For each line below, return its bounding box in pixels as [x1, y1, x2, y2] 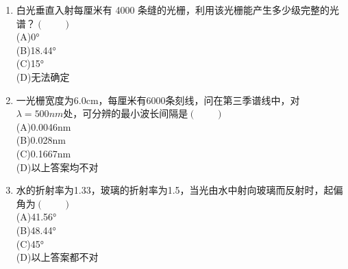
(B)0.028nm [16, 133, 66, 147]
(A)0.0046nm [16, 119, 71, 133]
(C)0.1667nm [16, 146, 71, 160]
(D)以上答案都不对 [16, 250, 99, 264]
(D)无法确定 [16, 69, 70, 84]
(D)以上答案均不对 [16, 159, 99, 174]
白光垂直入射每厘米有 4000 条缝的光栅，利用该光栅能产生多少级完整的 [16, 3, 330, 16]
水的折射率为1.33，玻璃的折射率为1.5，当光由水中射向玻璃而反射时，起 [16, 183, 334, 197]
